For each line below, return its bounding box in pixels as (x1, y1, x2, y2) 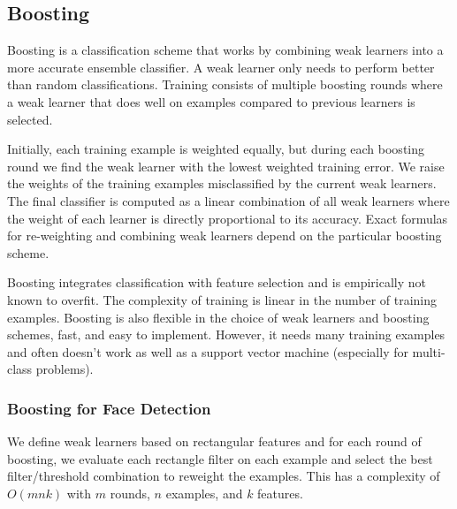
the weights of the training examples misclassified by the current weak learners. (7, 174, 437, 193)
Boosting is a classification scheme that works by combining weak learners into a (7, 41, 444, 59)
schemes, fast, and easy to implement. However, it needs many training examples (7, 325, 446, 344)
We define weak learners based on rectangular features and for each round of (7, 432, 422, 451)
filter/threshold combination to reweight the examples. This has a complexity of (7, 467, 440, 485)
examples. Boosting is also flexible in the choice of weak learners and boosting (7, 308, 430, 326)
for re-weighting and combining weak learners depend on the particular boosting (7, 226, 442, 245)
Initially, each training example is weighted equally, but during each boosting (7, 140, 425, 158)
